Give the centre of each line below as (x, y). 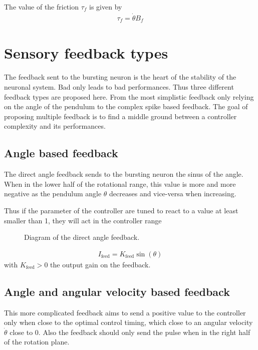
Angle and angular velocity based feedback (117, 291)
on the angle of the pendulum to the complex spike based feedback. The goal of (126, 106)
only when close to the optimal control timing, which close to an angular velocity (128, 322)
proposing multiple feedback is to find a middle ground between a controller (120, 116)
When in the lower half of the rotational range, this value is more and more (120, 184)
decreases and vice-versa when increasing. (173, 194)
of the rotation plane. (37, 342)
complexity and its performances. (55, 126)
